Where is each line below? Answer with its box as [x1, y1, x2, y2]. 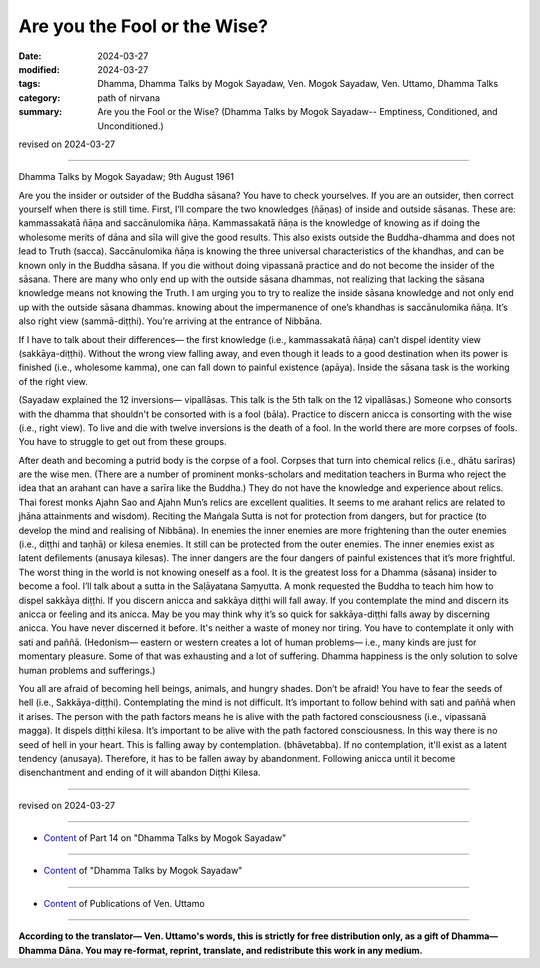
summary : [18, 106, 63, 118]
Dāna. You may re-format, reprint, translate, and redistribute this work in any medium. [58, 944, 424, 956]
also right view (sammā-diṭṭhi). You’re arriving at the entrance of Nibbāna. [18, 315, 323, 327]
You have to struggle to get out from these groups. [18, 436, 227, 448]
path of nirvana [97, 91, 160, 104]
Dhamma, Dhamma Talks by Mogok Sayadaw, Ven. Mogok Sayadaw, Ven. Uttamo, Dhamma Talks [97, 78, 499, 90]
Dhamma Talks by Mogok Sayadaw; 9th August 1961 [18, 171, 235, 183]
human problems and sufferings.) [18, 664, 156, 676]
